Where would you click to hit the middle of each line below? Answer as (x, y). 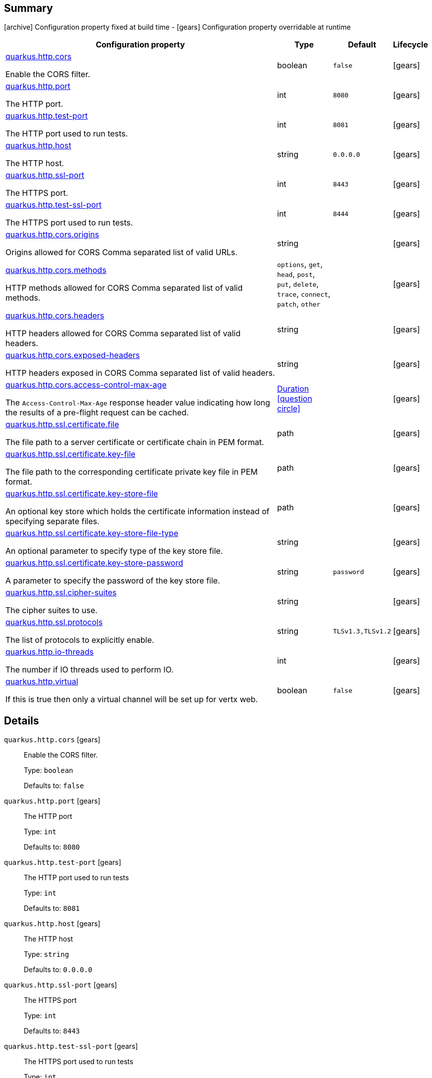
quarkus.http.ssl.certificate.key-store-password (94, 563)
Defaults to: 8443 (52, 1031)
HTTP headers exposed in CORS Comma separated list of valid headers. (140, 373)
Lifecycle (410, 45)
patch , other (299, 304)
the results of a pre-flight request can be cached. (97, 413)
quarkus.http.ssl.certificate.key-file (71, 454)
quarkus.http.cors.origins (52, 235)
